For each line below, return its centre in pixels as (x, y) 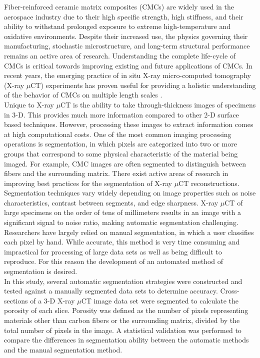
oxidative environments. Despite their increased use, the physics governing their (126, 36)
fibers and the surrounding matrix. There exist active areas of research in (116, 173)
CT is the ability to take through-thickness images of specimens (158, 104)
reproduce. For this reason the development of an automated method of (114, 261)
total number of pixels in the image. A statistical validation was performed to (123, 330)
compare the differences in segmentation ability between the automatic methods (126, 340)
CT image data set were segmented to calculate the (160, 300)
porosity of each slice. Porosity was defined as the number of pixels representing (126, 310)
